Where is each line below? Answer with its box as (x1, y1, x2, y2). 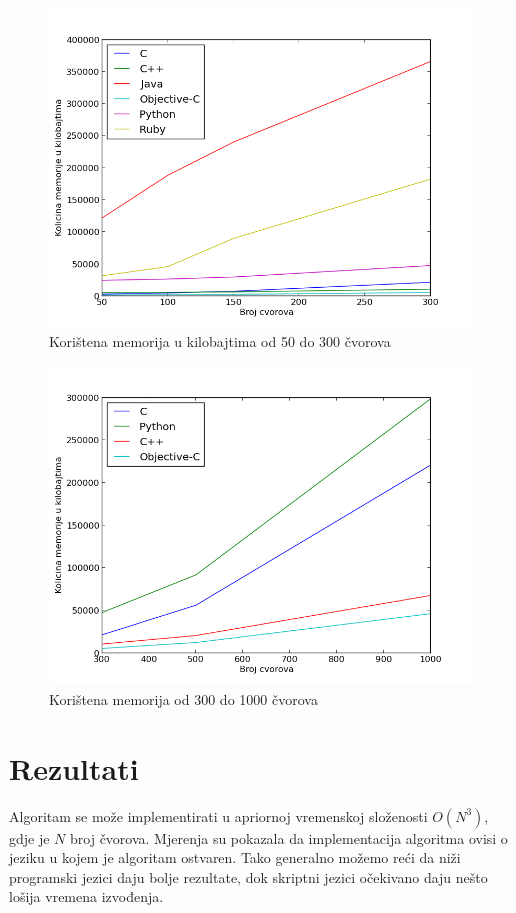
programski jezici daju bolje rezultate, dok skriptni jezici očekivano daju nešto (9, 866, 488, 887)
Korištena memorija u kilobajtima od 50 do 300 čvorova (49, 331, 391, 352)
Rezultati (9, 747, 139, 788)
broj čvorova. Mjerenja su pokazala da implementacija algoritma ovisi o (70, 827, 508, 848)
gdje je (9, 827, 50, 848)
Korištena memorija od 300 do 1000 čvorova (49, 688, 318, 709)
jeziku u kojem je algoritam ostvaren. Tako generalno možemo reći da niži (9, 847, 461, 868)
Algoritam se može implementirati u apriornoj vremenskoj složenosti (9, 805, 428, 826)
